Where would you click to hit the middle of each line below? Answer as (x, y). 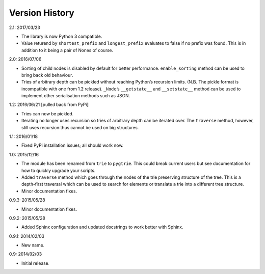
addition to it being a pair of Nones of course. (67, 50)
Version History (42, 13)
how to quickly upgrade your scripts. (58, 170)
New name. (33, 245)
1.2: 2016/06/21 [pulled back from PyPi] (49, 105)
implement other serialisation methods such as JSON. (76, 96)
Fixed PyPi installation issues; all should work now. (72, 145)
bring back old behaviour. (47, 75)
